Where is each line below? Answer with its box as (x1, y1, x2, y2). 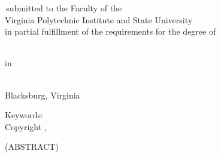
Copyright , (5, 120, 47, 133)
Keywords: (5, 109, 43, 121)
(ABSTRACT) (5, 140, 59, 153)
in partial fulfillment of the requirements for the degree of (5, 25, 216, 38)
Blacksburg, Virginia (5, 88, 80, 101)
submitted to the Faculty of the (6, 2, 122, 14)
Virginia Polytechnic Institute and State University (5, 13, 193, 26)
